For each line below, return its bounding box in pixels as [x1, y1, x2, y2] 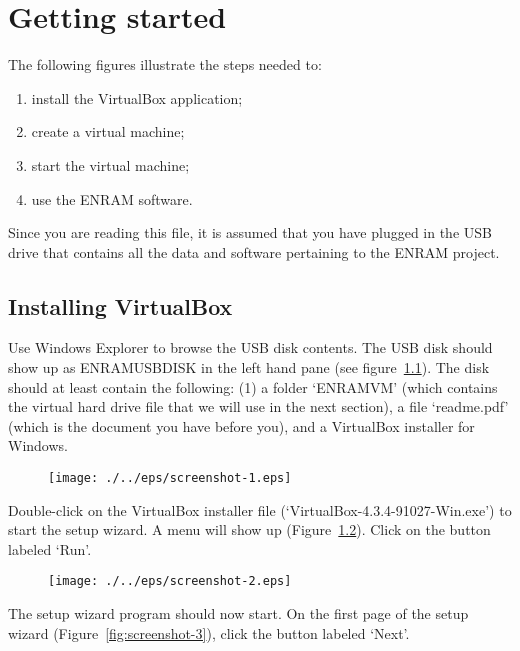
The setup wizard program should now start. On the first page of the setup [8, 603, 469, 624]
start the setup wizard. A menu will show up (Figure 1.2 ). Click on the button [8, 519, 491, 540]
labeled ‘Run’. [8, 538, 92, 559]
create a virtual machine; [31, 121, 185, 142]
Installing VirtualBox [8, 290, 233, 321]
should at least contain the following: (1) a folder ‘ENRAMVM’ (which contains [8, 376, 498, 397]
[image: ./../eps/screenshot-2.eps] [48, 574, 292, 589]
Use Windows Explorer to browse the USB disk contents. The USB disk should [8, 337, 493, 358]
